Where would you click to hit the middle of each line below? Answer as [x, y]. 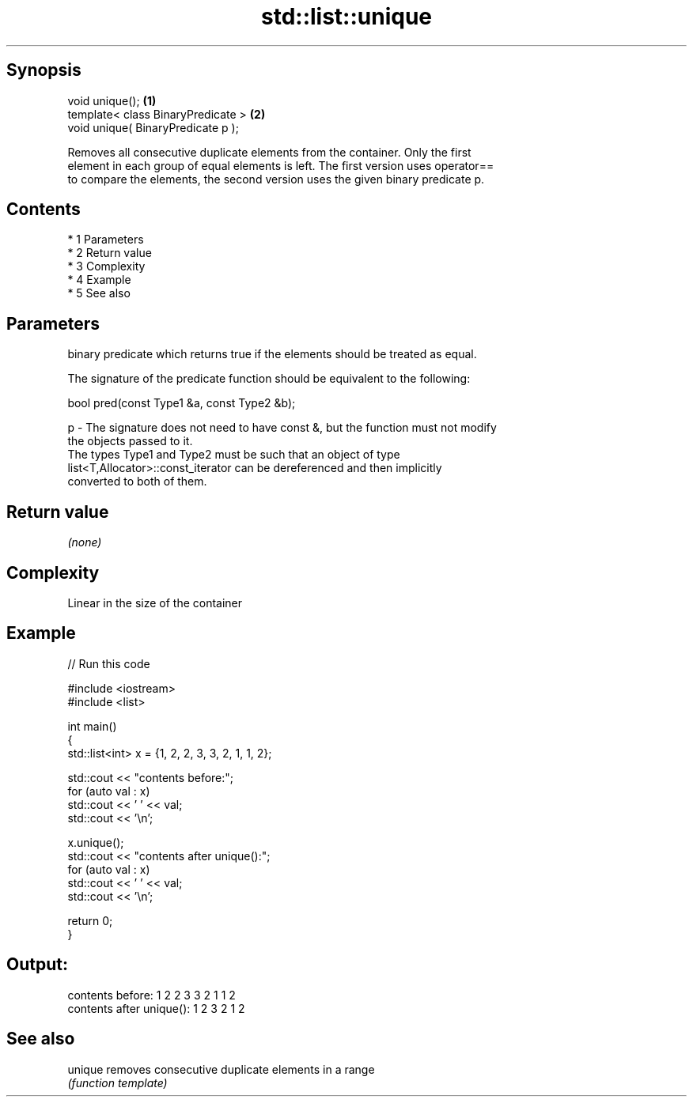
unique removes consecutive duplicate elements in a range [221, 1069]
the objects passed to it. [130, 441]
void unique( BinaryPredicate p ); [153, 127]
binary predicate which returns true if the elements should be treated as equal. [272, 354]
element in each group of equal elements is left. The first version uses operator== [281, 165]
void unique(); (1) [112, 100]
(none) [85, 542]
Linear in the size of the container [155, 602]
